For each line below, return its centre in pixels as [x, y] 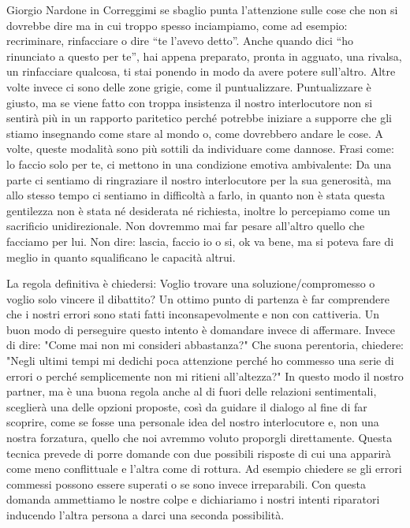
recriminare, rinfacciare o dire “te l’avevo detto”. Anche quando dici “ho [180, 41]
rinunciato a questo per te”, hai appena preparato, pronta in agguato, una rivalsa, [204, 56]
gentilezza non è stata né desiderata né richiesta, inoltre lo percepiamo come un [198, 210]
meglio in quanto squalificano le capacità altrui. [121, 257]
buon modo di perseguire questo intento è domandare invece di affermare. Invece [201, 329]
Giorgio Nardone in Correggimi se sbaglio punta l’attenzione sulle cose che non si [202, 9]
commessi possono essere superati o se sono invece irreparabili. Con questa [186, 483]
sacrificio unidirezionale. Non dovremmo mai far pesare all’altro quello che [186, 226]
